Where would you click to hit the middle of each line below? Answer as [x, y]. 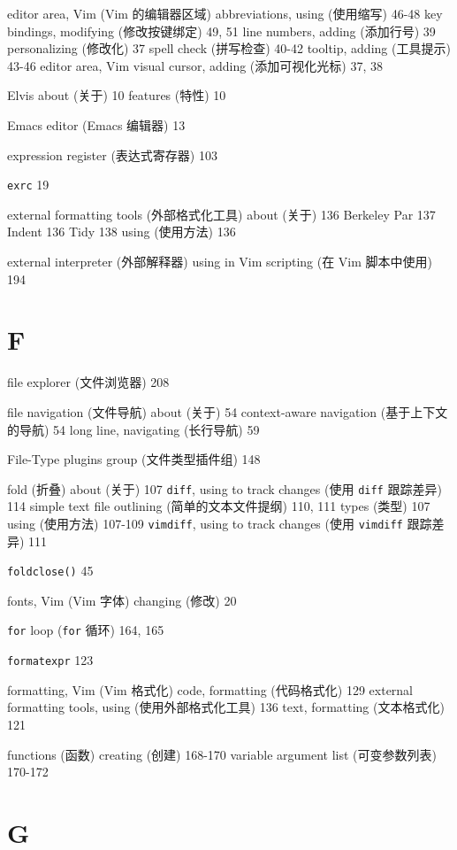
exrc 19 [28, 185]
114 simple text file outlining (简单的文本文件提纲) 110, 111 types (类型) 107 [219, 506]
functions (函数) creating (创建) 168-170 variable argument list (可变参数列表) [222, 754]
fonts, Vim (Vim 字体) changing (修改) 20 [122, 600]
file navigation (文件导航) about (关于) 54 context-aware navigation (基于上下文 [228, 411]
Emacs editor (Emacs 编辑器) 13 [96, 124]
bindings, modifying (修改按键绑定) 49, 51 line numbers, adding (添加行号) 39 [221, 31]
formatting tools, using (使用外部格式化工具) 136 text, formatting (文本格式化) [226, 707]
